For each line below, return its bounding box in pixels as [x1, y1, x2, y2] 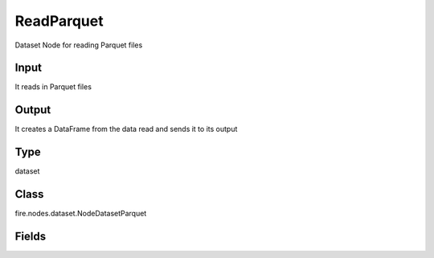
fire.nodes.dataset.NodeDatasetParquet [14, 209, 147, 219]
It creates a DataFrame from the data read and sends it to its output [14, 125, 238, 134]
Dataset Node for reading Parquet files [14, 40, 143, 50]
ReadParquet [14, 12, 104, 30]
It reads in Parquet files [14, 82, 92, 92]
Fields [14, 229, 47, 243]
